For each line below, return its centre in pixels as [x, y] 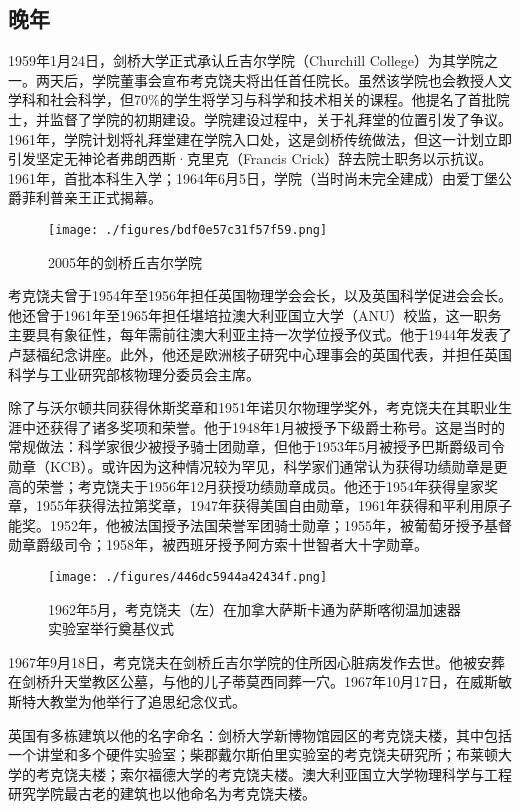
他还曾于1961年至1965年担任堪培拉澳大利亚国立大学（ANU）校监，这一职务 [255, 314]
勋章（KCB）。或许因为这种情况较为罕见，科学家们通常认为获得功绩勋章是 [251, 465]
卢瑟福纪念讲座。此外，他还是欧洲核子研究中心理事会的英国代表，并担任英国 [260, 353]
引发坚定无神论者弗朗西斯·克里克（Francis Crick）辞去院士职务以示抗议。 [250, 158]
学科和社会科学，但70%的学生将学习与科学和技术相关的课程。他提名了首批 [252, 99]
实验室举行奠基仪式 [111, 628]
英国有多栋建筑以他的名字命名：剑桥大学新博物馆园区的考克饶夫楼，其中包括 [260, 734]
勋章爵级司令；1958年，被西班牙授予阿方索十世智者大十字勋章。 [218, 544]
